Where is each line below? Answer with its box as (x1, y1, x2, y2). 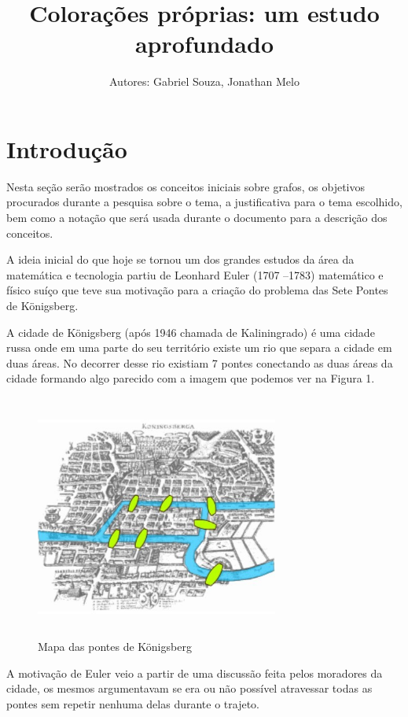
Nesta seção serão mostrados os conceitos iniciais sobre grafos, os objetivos (6, 178, 365, 194)
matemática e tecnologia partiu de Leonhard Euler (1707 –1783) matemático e (6, 266, 384, 283)
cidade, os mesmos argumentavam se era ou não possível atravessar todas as (6, 680, 373, 697)
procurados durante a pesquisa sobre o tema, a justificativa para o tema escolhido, (6, 194, 402, 210)
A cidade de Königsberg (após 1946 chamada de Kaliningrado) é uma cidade (6, 323, 375, 340)
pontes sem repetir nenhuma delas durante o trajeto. (6, 695, 259, 711)
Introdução (6, 132, 127, 164)
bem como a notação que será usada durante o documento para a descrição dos (6, 209, 388, 226)
